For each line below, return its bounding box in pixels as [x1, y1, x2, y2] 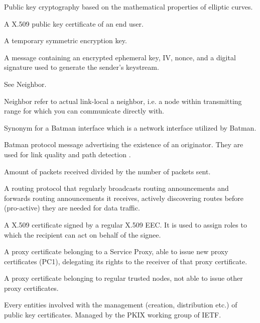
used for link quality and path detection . [4, 149, 131, 159]
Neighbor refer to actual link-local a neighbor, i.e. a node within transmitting [4, 95, 242, 106]
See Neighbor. [4, 78, 47, 89]
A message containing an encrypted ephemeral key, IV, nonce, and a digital [4, 52, 236, 62]
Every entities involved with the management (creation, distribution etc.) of [4, 299, 237, 310]
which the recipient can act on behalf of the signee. [4, 229, 161, 240]
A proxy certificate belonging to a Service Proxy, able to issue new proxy [4, 246, 228, 257]
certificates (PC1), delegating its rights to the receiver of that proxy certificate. [4, 256, 247, 266]
